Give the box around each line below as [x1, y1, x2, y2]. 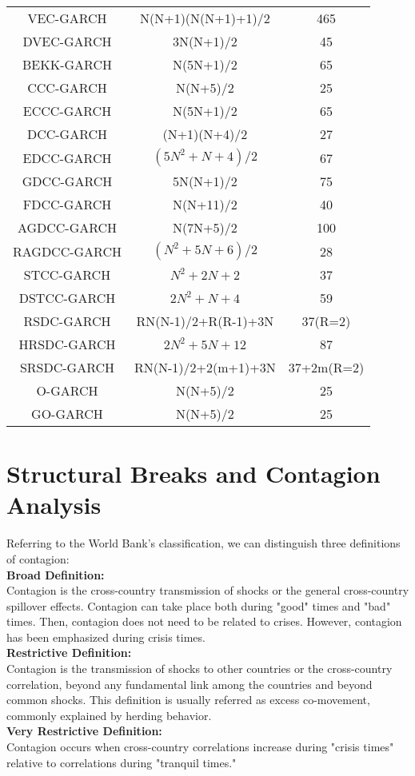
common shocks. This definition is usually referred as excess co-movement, [6, 691, 370, 708]
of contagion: [6, 550, 70, 567]
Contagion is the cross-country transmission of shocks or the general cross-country [6, 582, 409, 599]
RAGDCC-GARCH [13, 241, 122, 261]
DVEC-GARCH [22, 32, 112, 50]
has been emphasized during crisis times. [6, 628, 206, 645]
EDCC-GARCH [22, 148, 112, 167]
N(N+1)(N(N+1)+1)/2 [139, 9, 270, 27]
